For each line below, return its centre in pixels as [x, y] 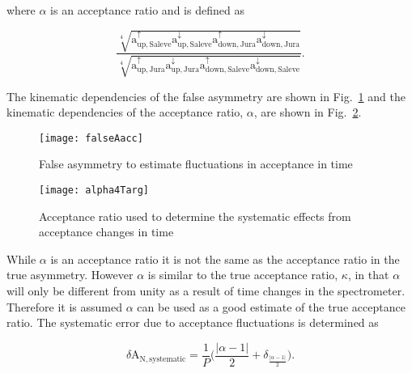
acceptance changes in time [106, 232]
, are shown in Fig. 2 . [308, 112]
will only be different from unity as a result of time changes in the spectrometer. [206, 291]
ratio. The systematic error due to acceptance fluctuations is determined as [193, 322]
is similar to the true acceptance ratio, [243, 275]
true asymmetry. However [70, 275]
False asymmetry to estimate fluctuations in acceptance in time [196, 164]
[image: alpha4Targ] [94, 190]
